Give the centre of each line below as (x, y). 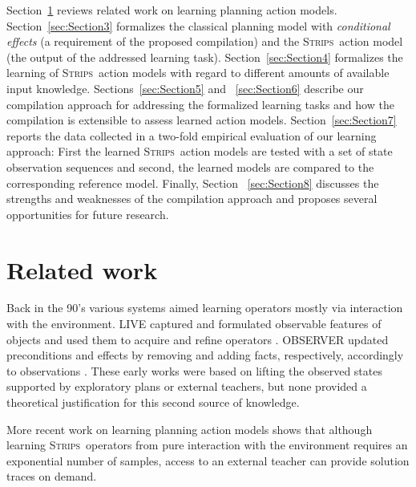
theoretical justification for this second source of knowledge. (153, 402)
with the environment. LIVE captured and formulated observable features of (194, 324)
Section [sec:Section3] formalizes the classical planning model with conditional (198, 25)
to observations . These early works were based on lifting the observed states (194, 370)
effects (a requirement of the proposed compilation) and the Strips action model (205, 41)
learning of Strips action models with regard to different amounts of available (198, 73)
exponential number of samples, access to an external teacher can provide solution (208, 460)
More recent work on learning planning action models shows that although (190, 429)
